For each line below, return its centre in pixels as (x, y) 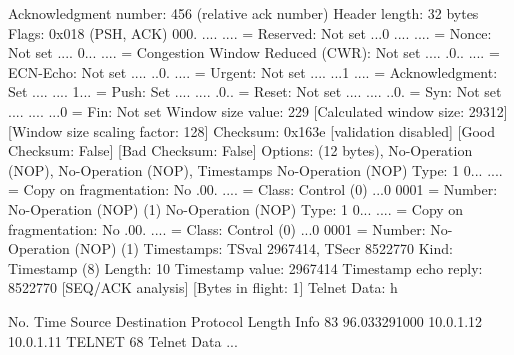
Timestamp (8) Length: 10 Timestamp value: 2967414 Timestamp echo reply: (245, 267)
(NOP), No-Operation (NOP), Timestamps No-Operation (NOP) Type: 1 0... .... (255, 169)
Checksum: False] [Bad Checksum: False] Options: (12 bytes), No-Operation (240, 150)
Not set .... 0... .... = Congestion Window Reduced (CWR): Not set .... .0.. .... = (254, 52)
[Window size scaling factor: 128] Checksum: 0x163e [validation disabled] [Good (251, 130)
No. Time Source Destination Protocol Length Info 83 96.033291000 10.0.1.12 (245, 320)
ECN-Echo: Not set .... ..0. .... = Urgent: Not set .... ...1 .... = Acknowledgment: (253, 71)
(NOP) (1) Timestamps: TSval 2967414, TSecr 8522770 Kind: (263, 248)
